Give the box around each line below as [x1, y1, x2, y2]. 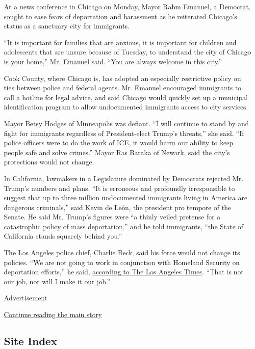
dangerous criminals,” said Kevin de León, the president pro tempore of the [4, 202, 231, 212]
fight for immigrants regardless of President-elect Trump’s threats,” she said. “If [4, 128, 244, 138]
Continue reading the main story [4, 309, 102, 320]
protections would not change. [4, 157, 94, 167]
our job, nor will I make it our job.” [4, 276, 110, 286]
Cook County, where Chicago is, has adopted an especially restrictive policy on [4, 73, 241, 83]
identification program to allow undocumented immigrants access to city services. [4, 102, 248, 112]
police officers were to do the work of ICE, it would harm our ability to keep [4, 137, 233, 148]
